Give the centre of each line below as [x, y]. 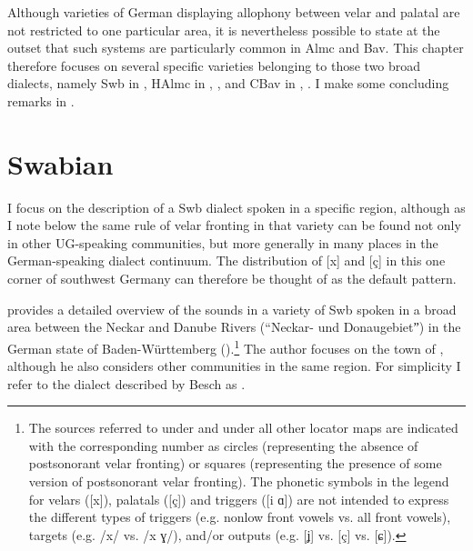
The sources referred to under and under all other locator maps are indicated [243, 428]
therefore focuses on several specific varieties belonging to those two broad [214, 65]
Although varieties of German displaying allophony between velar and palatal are [234, 12]
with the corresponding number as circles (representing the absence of [223, 445]
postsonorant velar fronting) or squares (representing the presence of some [235, 463]
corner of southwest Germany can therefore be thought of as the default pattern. [232, 279]
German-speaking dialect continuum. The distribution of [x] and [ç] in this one [226, 260]
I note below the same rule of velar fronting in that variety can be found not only [234, 225]
